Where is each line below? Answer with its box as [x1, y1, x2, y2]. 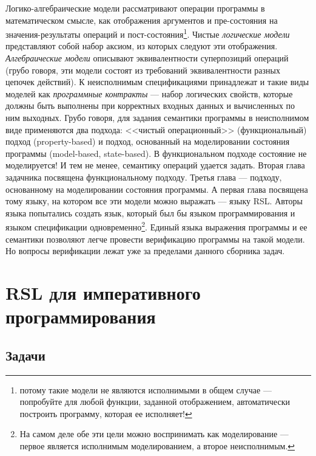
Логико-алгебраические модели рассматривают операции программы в [5, 2, 265, 14]
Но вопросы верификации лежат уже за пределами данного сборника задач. [5, 244, 285, 257]
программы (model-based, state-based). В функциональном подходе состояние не [5, 147, 307, 159]
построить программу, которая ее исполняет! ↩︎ [19, 407, 192, 420]
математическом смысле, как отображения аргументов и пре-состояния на [5, 13, 278, 26]
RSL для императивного [5, 280, 201, 305]
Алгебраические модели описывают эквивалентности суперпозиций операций [5, 52, 289, 64]
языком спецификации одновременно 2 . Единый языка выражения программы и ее [5, 219, 308, 233]
